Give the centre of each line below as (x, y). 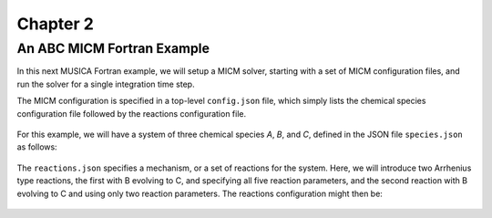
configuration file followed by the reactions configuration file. (132, 113)
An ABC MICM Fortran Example (113, 48)
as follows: (37, 147)
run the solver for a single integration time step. (106, 84)
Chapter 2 (56, 24)
